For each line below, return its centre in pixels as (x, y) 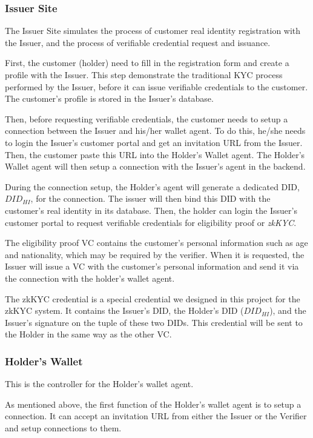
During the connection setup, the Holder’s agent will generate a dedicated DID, (152, 186)
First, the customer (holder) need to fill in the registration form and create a (147, 63)
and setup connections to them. (63, 427)
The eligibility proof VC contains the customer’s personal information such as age (156, 243)
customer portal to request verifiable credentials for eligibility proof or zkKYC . (151, 222)
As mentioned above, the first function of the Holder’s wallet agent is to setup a (153, 404)
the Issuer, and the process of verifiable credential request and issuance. (138, 42)
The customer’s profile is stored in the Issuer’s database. (109, 98)
